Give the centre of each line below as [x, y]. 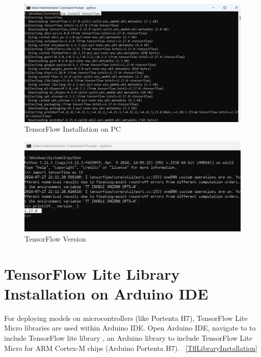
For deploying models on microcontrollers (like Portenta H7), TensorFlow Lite [126, 318]
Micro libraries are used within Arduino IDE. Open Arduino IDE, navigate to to [130, 328]
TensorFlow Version [55, 238]
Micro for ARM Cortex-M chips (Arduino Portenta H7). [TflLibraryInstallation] [131, 348]
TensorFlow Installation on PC [73, 129]
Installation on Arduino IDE [106, 293]
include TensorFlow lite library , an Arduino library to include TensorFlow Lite [128, 338]
